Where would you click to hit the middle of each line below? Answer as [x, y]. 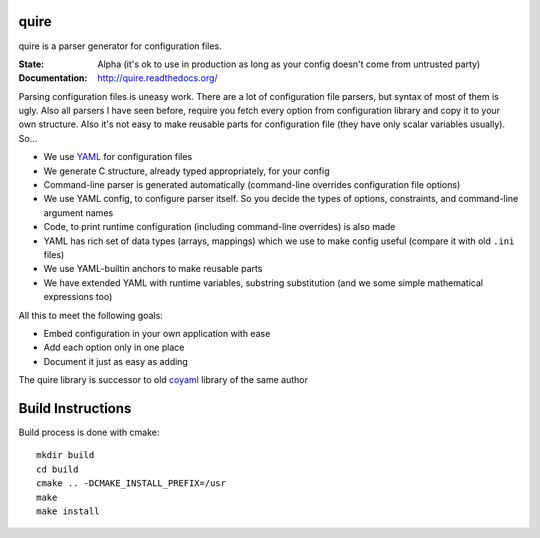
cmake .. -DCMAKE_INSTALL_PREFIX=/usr [131, 483]
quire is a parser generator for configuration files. [120, 46]
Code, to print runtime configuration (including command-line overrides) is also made [219, 227]
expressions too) [78, 297]
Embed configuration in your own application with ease [157, 333]
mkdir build [65, 455]
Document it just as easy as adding [116, 361]
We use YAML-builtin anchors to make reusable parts [153, 269]
